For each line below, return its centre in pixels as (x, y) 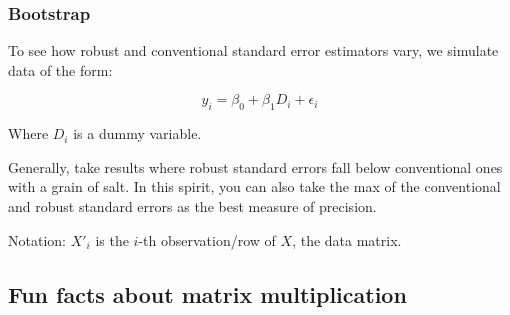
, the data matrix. (347, 239)
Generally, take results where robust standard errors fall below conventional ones (255, 166)
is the (112, 239)
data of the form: (60, 69)
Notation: (37, 239)
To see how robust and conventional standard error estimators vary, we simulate (253, 50)
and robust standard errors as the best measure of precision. (192, 205)
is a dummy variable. (137, 133)
